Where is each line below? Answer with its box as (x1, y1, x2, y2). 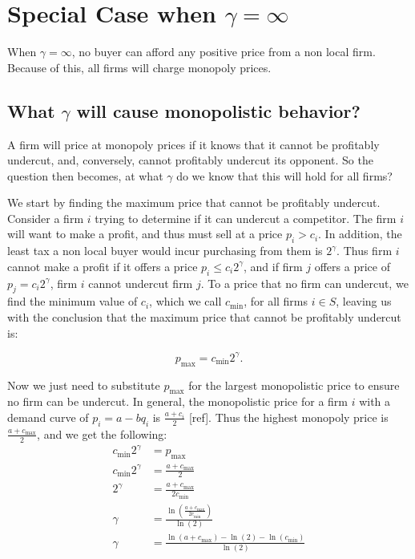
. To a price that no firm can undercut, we (200, 274, 409, 291)
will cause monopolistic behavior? (76, 98, 361, 123)
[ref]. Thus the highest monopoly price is (188, 408, 389, 425)
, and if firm (244, 257, 303, 274)
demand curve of (7, 408, 89, 425)
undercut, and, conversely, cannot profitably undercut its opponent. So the (7, 152, 373, 168)
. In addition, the (318, 225, 402, 242)
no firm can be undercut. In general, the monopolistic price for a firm (7, 393, 348, 410)
